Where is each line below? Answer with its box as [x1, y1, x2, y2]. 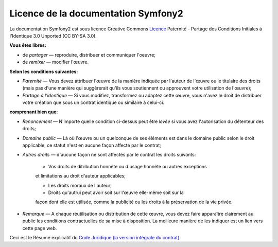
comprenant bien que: [9, 109, 58, 115]
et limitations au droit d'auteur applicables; [35, 173, 126, 179]
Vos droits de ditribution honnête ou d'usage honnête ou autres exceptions [48, 163, 207, 169]
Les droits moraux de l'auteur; [48, 182, 112, 188]
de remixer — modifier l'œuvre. [22, 59, 89, 65]
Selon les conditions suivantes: [9, 68, 78, 75]
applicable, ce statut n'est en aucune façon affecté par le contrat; [22, 142, 162, 149]
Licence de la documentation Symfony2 [9, 8, 184, 19]
